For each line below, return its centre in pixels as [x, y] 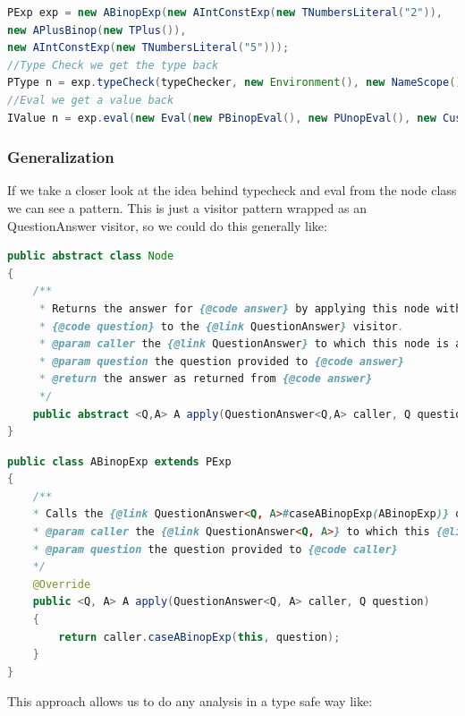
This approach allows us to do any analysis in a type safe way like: [190, 701]
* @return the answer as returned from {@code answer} [206, 379]
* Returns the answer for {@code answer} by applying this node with [250, 308]
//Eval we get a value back [91, 100]
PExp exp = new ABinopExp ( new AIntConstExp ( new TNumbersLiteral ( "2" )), [225, 13]
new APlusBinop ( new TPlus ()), [97, 30]
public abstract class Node [91, 256]
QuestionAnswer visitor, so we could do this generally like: [167, 225]
